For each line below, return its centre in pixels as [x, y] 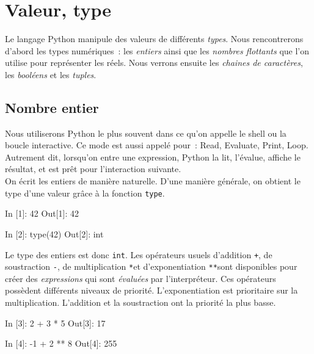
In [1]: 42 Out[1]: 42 [42, 213]
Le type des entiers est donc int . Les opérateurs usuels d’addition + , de [139, 254]
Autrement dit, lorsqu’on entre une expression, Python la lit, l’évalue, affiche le [153, 157]
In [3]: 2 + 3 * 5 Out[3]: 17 [55, 323]
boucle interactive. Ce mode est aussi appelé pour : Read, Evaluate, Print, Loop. [157, 145]
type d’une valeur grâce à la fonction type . [85, 193]
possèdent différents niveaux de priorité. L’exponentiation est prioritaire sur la [152, 290]
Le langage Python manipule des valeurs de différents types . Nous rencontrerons [154, 39]
